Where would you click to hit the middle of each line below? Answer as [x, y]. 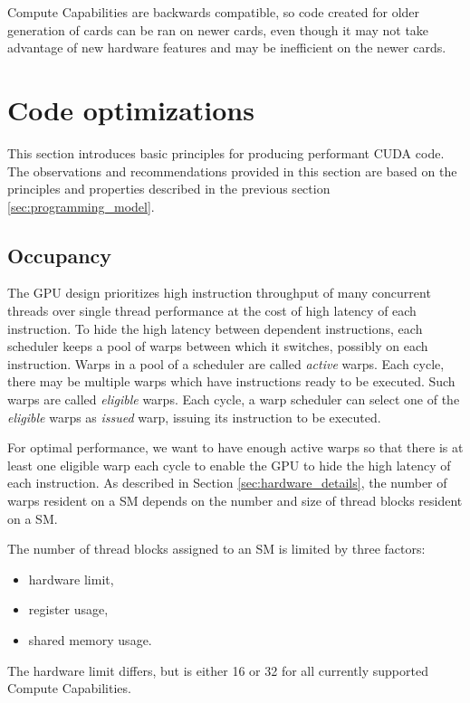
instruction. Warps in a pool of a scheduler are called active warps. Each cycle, [226, 363]
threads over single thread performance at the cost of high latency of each [212, 311]
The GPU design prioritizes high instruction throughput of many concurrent [219, 293]
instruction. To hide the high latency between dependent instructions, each [215, 328]
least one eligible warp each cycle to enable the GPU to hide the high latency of [229, 465]
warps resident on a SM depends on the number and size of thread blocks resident [235, 501]
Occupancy [60, 255]
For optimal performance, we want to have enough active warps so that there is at [235, 447]
